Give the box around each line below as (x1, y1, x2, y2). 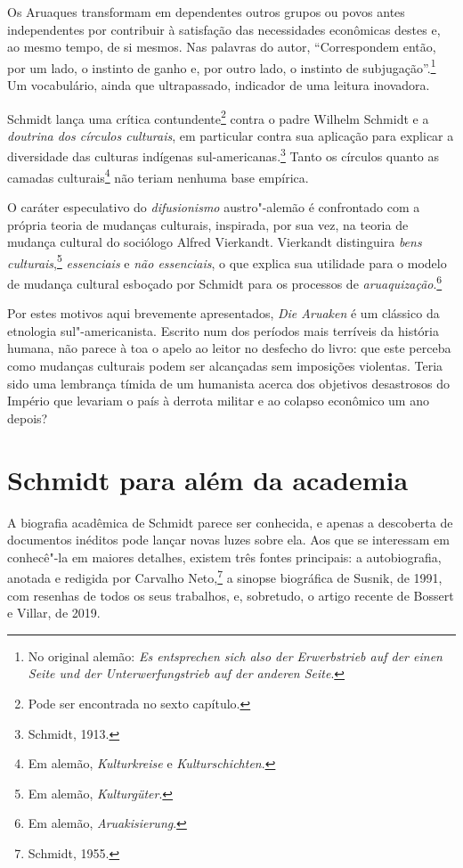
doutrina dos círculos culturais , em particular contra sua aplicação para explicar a (7, 126, 454, 144)
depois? (7, 408, 48, 427)
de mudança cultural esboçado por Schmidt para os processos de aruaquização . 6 (7, 272, 443, 292)
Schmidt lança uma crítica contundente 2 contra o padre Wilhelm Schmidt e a (7, 106, 429, 127)
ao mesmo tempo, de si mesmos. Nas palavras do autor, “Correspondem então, (7, 37, 436, 56)
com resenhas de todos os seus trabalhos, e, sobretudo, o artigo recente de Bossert (7, 585, 454, 604)
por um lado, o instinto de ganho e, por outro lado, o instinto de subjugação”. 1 (7, 55, 436, 77)
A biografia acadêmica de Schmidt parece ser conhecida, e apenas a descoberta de (7, 512, 453, 531)
